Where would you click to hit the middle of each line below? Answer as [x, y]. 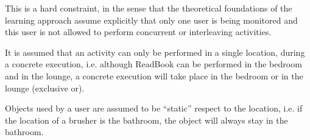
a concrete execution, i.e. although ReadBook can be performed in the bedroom [153, 64]
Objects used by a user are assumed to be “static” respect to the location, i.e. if [154, 108]
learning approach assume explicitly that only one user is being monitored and [151, 20]
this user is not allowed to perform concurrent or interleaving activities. [138, 32]
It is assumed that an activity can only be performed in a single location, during [155, 52]
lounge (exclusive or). [45, 88]
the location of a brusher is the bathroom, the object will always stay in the [146, 120]
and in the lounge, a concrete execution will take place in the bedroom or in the [154, 75]
